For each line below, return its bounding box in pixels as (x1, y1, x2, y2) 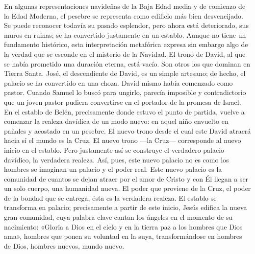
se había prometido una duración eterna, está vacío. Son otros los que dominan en (4, 58, 251, 69)
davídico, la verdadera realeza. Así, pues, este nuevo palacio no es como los (4, 154, 229, 164)
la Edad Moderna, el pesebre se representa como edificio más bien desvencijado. (4, 10, 243, 21)
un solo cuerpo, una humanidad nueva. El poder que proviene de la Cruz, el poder (4, 183, 251, 193)
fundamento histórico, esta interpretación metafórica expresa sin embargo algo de (4, 39, 248, 49)
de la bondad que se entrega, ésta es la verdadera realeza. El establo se (4, 192, 217, 203)
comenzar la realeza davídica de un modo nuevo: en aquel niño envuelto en (4, 116, 229, 126)
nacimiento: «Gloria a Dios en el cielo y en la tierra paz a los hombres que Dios (4, 221, 243, 231)
